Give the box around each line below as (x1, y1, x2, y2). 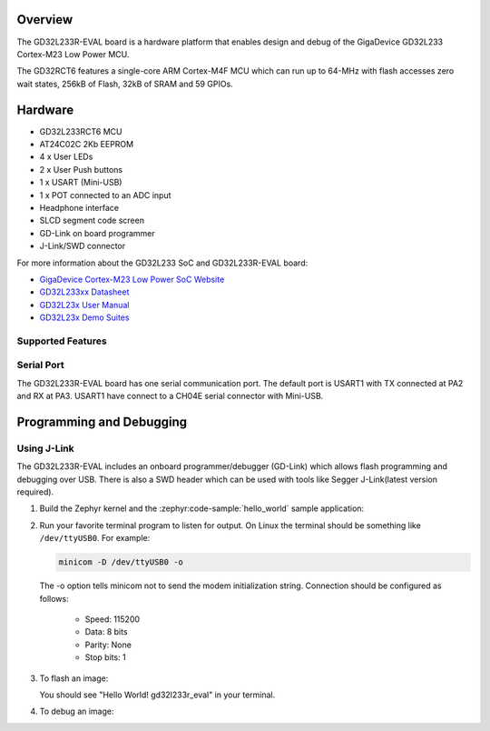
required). (16, 486, 54, 497)
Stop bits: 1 (84, 652, 126, 663)
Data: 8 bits (84, 626, 128, 637)
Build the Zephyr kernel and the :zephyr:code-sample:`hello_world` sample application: (39, 503, 365, 514)
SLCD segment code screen (39, 215, 145, 226)
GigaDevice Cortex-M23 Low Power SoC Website (39, 274, 225, 285)
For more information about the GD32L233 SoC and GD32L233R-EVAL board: (16, 257, 309, 268)
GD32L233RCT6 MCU (39, 125, 122, 136)
